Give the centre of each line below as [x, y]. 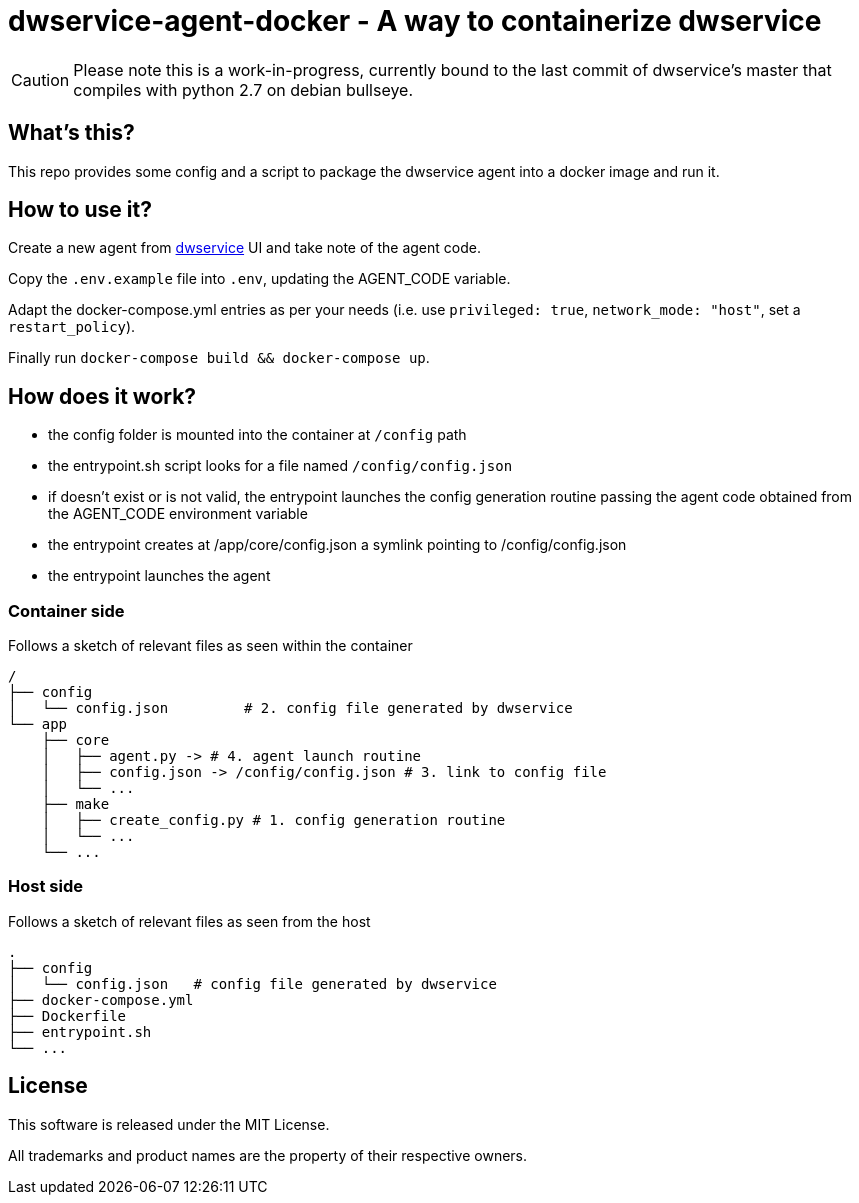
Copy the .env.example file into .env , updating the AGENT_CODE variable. [259, 279]
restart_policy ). [72, 327]
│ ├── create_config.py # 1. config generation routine [273, 820]
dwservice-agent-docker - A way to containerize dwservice [415, 21]
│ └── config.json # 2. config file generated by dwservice [290, 708]
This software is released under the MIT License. [169, 1124]
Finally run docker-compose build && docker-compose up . [219, 358]
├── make [75, 804]
